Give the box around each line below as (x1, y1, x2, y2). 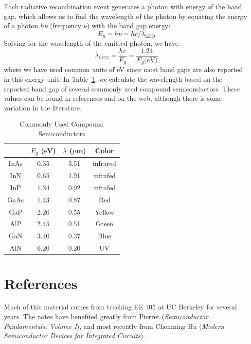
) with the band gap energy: (87, 20, 171, 31)
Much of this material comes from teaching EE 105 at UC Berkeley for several (4, 302, 237, 312)
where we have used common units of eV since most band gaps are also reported (4, 64, 243, 74)
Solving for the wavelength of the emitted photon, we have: (4, 38, 180, 48)
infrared (92, 158, 116, 168)
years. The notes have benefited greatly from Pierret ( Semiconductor (4, 311, 208, 321)
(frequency (50, 20, 81, 31)
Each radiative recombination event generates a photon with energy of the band (4, 1, 242, 11)
